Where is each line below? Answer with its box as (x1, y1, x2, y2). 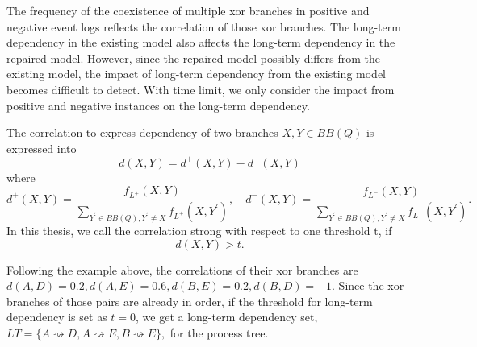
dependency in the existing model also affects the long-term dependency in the (6, 34, 395, 51)
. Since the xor (332, 277, 404, 294)
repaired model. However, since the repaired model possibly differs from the (6, 49, 380, 66)
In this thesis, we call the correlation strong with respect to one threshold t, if (6, 222, 392, 239)
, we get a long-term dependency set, (136, 308, 318, 325)
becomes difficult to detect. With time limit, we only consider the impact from (6, 81, 395, 97)
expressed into (6, 139, 77, 156)
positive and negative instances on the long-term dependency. (6, 97, 310, 114)
